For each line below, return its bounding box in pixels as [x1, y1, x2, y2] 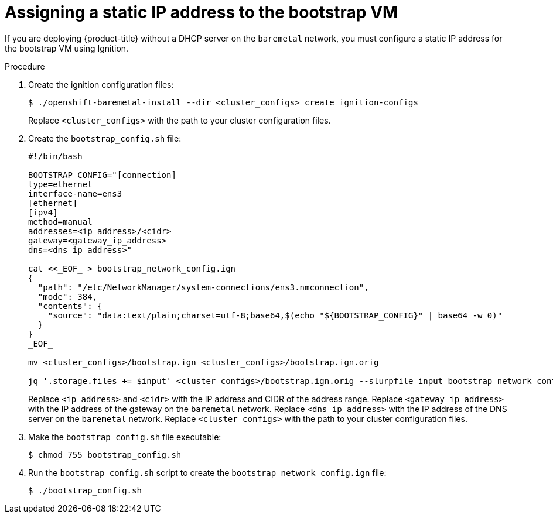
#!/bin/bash [28, 151, 83, 161]
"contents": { [37, 301, 103, 311]
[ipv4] [28, 207, 58, 217]
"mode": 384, [37, 291, 98, 301]
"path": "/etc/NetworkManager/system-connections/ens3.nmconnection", [37, 282, 369, 292]
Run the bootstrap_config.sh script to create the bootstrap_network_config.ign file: [28, 467, 387, 478]
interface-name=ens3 [28, 188, 122, 198]
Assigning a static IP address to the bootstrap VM [5, 2, 398, 22]
